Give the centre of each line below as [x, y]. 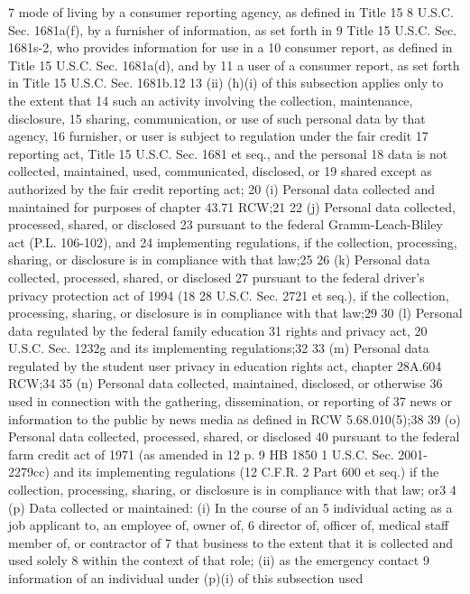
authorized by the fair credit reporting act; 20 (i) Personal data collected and [222, 188]
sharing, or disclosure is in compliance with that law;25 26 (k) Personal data [219, 260]
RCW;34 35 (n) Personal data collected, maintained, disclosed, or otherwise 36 [226, 383]
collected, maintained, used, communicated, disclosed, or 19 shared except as [220, 171]
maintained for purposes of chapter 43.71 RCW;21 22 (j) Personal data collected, [232, 206]
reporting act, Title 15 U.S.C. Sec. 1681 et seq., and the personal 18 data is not [228, 153]
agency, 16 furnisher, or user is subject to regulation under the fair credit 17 [218, 136]
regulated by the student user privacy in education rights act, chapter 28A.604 [225, 365]
